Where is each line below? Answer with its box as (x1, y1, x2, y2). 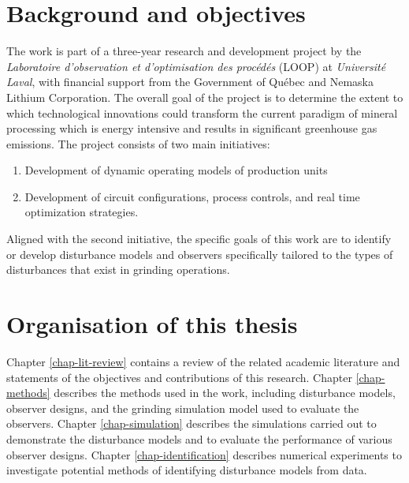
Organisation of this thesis (6, 308, 298, 340)
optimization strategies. (24, 204, 139, 220)
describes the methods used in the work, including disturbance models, (54, 384, 396, 401)
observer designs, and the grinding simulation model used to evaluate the (6, 399, 359, 416)
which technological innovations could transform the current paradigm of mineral (6, 104, 398, 121)
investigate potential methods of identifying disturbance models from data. (6, 462, 367, 478)
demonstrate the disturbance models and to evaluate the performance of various (6, 430, 392, 447)
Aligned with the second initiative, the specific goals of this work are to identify (6, 230, 392, 247)
